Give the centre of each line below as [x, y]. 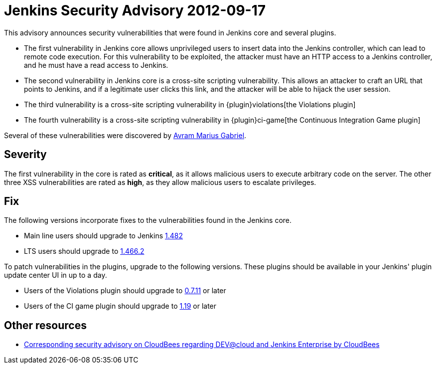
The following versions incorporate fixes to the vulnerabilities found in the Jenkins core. [148, 220]
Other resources [45, 325]
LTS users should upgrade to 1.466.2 [84, 251]
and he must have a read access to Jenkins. [96, 65]
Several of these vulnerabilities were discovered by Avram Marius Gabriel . [125, 135]
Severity [25, 155]
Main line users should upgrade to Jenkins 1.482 [104, 236]
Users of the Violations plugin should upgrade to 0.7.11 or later [125, 291]
